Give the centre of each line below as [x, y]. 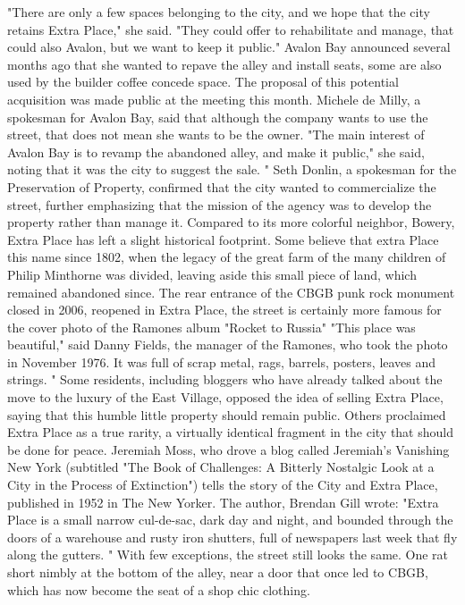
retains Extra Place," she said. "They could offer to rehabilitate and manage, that [231, 29]
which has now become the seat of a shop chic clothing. [159, 589]
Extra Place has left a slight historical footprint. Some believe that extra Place [223, 239]
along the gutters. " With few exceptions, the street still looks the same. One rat [228, 555]
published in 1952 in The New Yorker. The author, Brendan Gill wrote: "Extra [223, 502]
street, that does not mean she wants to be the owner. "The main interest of [216, 134]
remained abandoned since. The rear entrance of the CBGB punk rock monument [231, 292]
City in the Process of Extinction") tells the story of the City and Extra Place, [223, 485]
